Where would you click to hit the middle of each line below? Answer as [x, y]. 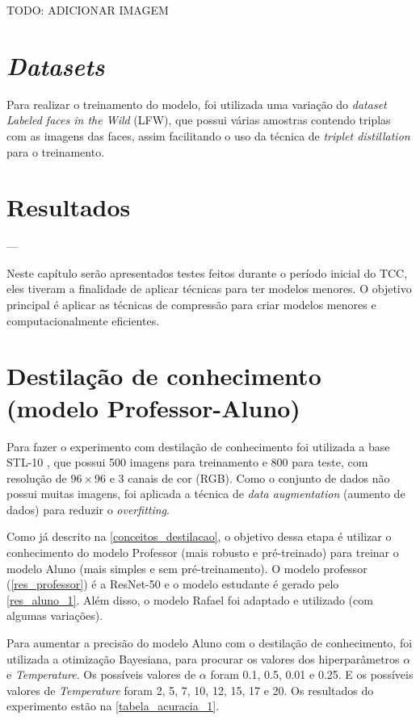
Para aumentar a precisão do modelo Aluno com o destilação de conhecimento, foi [210, 643]
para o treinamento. [56, 151]
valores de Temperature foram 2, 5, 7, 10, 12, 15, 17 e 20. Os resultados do [190, 690]
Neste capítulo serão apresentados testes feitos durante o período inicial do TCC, [207, 272]
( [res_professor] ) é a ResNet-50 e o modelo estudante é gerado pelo [173, 584]
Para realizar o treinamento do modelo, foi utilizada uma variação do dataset [197, 104]
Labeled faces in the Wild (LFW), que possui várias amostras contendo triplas [199, 120]
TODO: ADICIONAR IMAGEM [88, 10]
